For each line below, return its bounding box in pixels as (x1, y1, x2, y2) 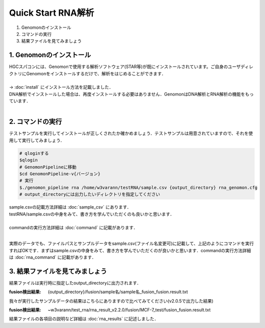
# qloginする (19, 150, 49, 156)
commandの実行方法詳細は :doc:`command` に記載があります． (9, 225, 138, 231)
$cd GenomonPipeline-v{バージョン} (19, 171, 101, 177)
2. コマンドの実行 (9, 117, 62, 126)
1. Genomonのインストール (9, 51, 91, 59)
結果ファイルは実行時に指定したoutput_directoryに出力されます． (9, 280, 141, 286)
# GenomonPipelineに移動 (19, 164, 77, 170)
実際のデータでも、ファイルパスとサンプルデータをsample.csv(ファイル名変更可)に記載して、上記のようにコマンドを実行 (9, 240, 254, 247)
